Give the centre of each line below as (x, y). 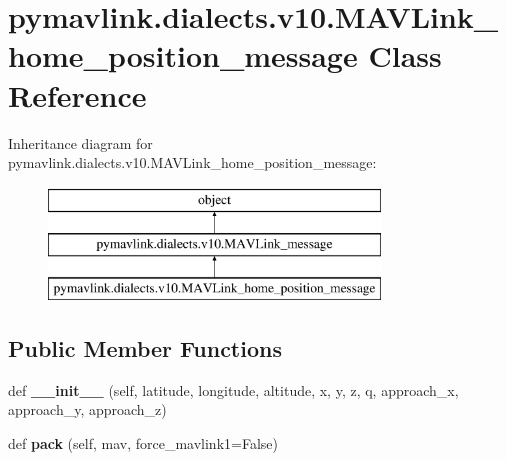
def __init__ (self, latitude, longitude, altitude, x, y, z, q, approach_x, (233, 389)
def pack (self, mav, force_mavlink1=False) (143, 443)
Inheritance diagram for (80, 142)
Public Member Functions (145, 348)
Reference (77, 94)
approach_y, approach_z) (87, 409)
